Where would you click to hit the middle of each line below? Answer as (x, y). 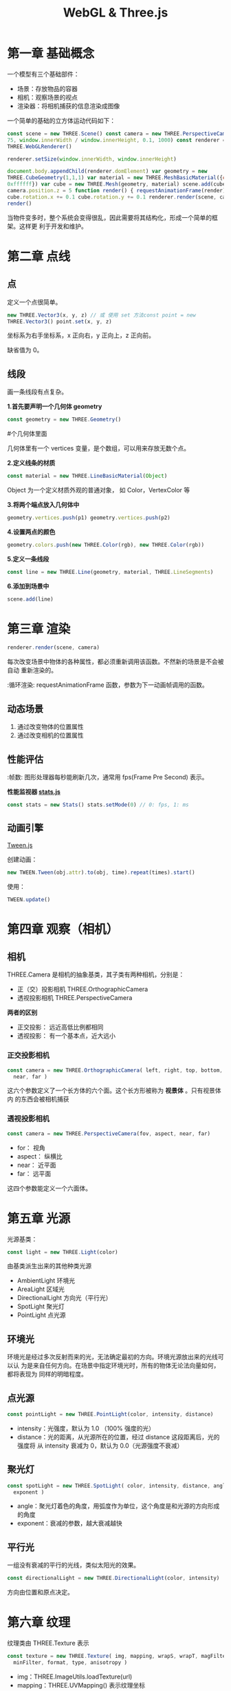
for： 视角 (31, 1148)
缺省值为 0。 (25, 350)
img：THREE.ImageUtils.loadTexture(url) (75, 1677)
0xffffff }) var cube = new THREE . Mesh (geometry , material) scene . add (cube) (118, 184)
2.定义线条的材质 (31, 463)
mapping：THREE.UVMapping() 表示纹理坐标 (81, 1685)
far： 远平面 (34, 1173)
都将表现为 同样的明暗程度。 (47, 1374)
